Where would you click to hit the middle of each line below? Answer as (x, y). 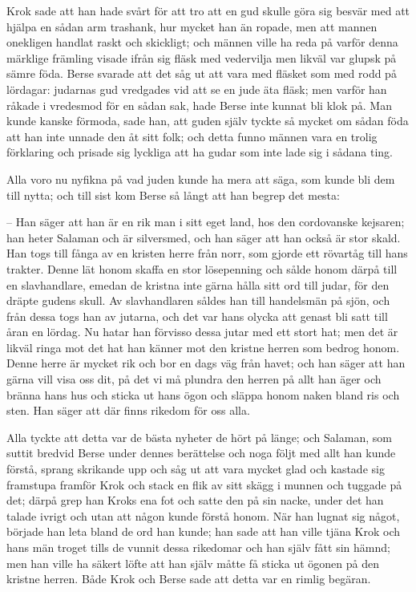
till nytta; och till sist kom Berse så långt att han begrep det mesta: (173, 195)
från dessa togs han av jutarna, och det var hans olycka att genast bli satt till (197, 316)
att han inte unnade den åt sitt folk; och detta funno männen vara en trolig (192, 136)
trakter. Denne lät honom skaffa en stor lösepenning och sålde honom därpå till (202, 268)
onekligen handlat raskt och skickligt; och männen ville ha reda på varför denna (202, 42)
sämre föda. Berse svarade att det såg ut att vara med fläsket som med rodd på (202, 73)
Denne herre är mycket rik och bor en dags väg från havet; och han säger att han (206, 363)
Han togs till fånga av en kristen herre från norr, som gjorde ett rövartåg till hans (207, 253)
